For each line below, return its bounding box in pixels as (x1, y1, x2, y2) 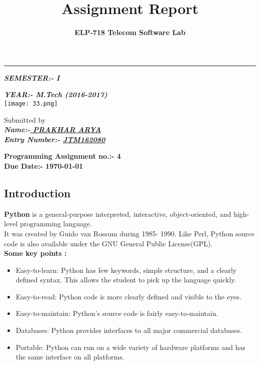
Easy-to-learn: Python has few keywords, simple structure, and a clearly (15, 264, 236, 275)
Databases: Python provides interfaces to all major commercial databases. (15, 325, 242, 335)
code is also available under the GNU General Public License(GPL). (4, 238, 213, 248)
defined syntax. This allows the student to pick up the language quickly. (15, 274, 236, 285)
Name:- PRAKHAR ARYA (4, 124, 101, 135)
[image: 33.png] (4, 100, 58, 107)
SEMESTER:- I (4, 72, 60, 83)
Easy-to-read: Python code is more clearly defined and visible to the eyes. (15, 291, 241, 301)
